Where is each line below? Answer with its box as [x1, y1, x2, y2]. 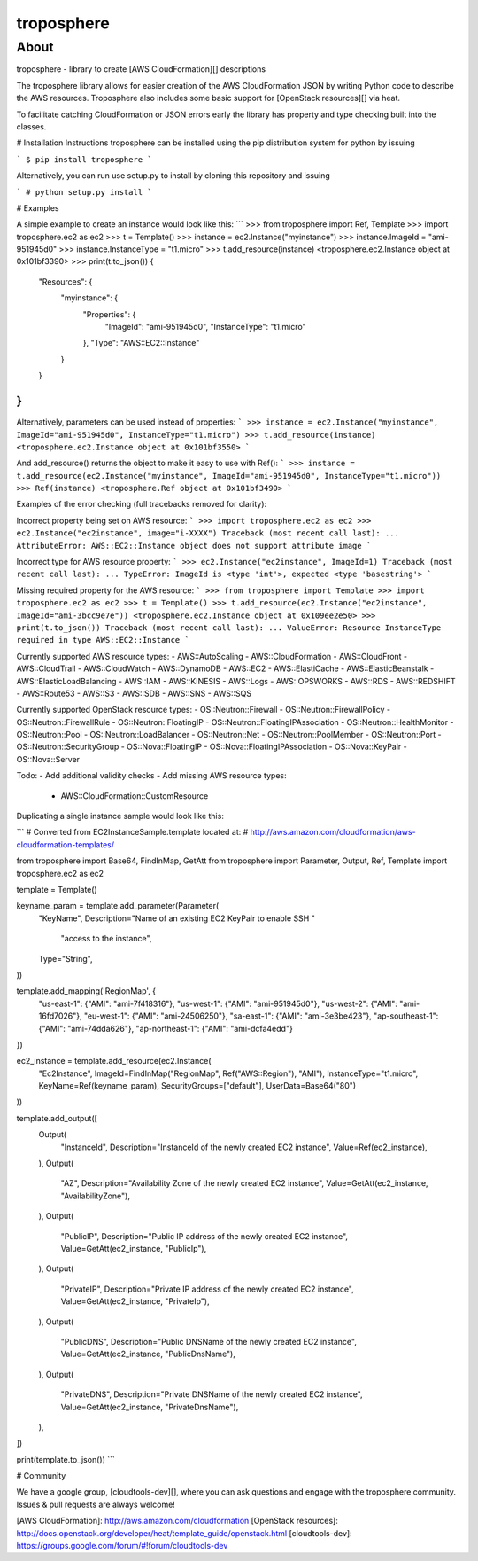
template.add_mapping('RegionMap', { [16, 986, 157, 996]
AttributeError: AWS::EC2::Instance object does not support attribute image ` [16, 541, 372, 550]
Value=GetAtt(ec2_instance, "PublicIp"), [60, 1243, 207, 1253]
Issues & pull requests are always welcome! [16, 1499, 176, 1510]
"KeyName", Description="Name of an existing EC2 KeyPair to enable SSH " [38, 913, 316, 924]
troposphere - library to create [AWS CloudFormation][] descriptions [16, 64, 266, 74]
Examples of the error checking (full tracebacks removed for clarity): [16, 499, 267, 510]
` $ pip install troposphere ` [16, 154, 152, 164]
